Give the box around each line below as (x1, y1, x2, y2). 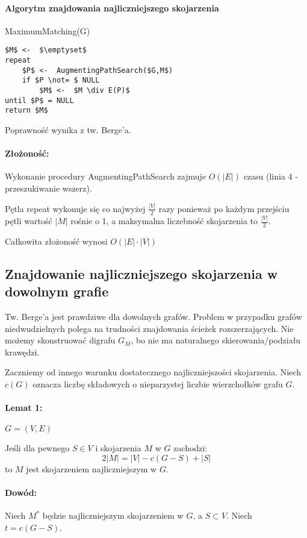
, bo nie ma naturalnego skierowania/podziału (131, 334, 301, 346)
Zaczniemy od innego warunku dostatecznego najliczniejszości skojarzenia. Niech (5, 366, 301, 378)
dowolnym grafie (5, 282, 109, 301)
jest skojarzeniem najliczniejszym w (26, 462, 157, 475)
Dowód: (5, 486, 37, 499)
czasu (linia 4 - (243, 170, 298, 183)
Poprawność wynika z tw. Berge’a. (5, 123, 131, 136)
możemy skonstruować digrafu (5, 334, 116, 346)
